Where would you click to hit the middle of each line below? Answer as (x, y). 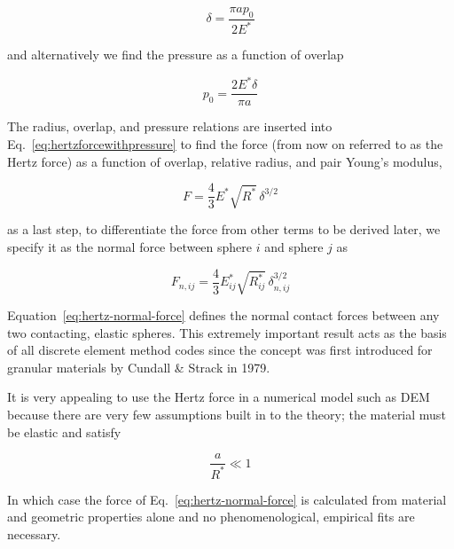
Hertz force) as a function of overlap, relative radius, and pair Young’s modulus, (225, 161)
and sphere (294, 247)
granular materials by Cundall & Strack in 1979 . (139, 367)
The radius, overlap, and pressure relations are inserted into (170, 126)
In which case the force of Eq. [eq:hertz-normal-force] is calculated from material (227, 499)
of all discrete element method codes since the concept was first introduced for (220, 350)
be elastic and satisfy (64, 431)
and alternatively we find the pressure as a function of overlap (176, 55)
